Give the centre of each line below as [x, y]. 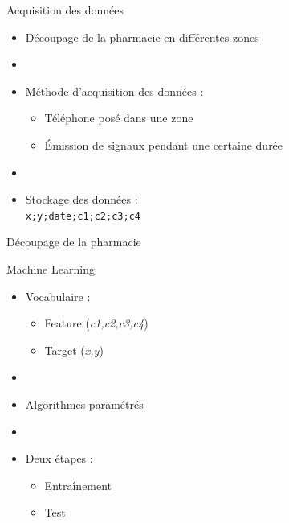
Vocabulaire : [58, 296]
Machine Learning [51, 269]
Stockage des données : [81, 199]
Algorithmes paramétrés [84, 404]
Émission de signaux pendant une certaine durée [164, 144]
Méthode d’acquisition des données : [114, 91]
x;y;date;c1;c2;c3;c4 [83, 216]
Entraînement [78, 485]
